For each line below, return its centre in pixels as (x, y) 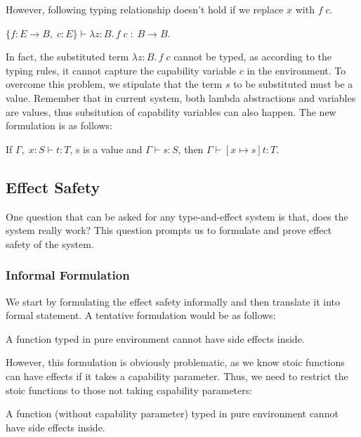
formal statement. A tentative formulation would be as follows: (141, 315)
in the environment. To (296, 70)
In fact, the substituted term (67, 57)
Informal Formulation (68, 275)
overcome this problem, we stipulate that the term (114, 84)
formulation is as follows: (59, 125)
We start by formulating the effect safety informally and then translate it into (173, 301)
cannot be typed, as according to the (253, 57)
